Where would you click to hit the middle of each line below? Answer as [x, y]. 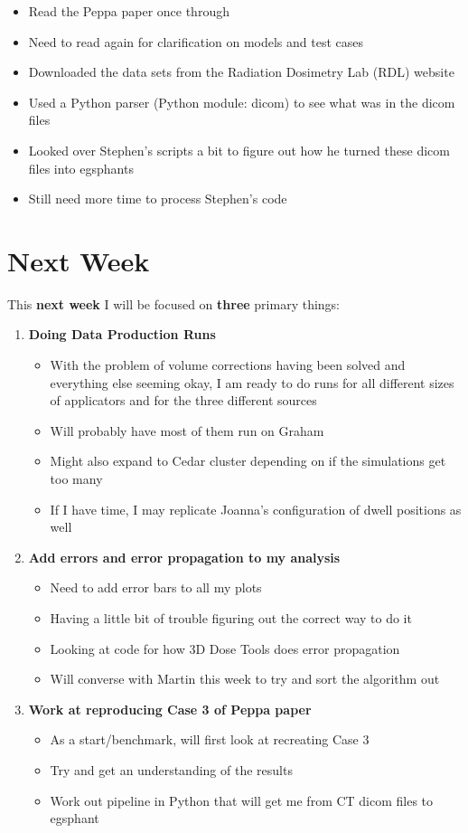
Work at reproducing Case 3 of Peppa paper [170, 709]
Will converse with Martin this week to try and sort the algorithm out [245, 679]
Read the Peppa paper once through [129, 11]
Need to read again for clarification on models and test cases [196, 41]
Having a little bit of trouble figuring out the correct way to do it [231, 618]
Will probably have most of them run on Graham [187, 430]
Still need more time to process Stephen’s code [158, 199]
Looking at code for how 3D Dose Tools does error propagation [225, 648]
